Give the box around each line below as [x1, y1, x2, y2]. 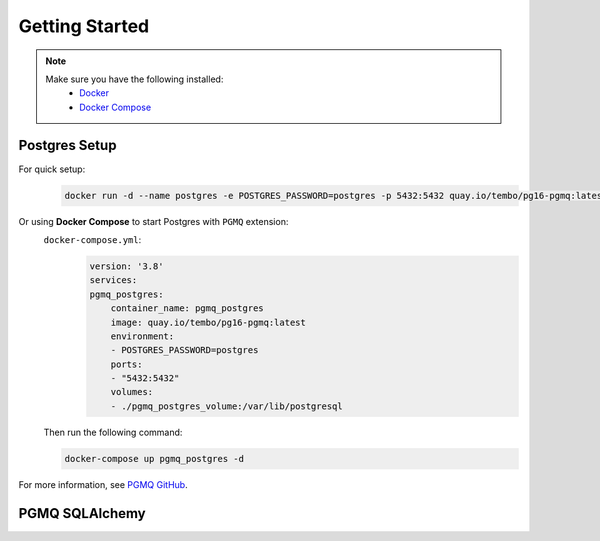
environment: [110, 330, 175, 342]
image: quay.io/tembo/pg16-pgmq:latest [110, 316, 307, 328]
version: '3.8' [89, 260, 164, 272]
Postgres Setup [18, 136, 117, 154]
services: [89, 275, 138, 286]
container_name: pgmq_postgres [110, 303, 264, 314]
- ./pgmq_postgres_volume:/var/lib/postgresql [110, 400, 344, 412]
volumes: [110, 386, 154, 398]
